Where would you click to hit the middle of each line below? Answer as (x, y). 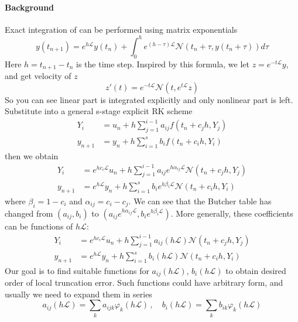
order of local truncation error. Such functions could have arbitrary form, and (144, 282)
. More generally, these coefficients (232, 213)
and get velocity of (38, 76)
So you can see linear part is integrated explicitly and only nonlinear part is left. (149, 99)
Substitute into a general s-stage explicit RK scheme (99, 111)
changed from (29, 213)
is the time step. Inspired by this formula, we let (163, 64)
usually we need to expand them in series (78, 294)
